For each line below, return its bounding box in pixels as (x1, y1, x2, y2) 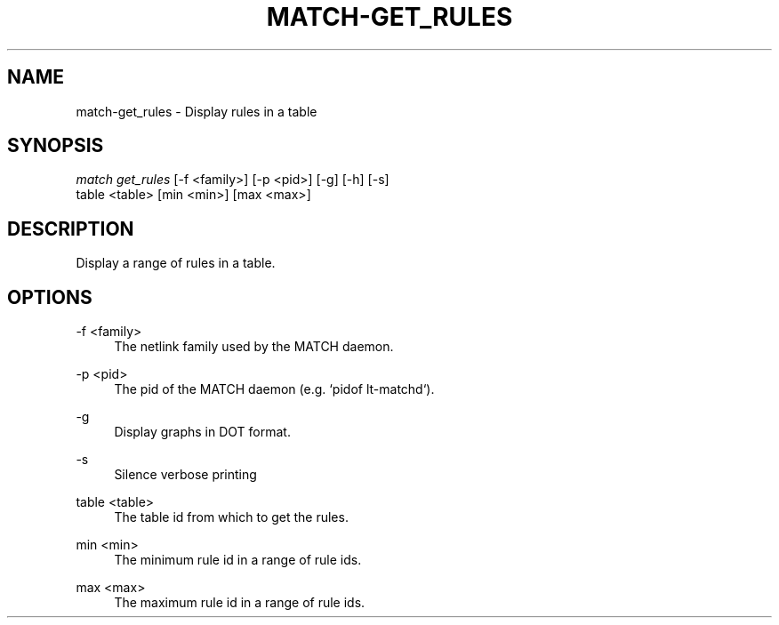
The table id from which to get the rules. (114, 509, 349, 525)
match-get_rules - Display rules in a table (76, 103, 317, 119)
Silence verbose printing (114, 467, 257, 483)
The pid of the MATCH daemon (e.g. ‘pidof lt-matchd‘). (114, 381, 435, 397)
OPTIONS (7, 285, 92, 308)
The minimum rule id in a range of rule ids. (114, 552, 362, 568)
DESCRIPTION (7, 217, 134, 240)
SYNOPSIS (7, 134, 104, 157)
